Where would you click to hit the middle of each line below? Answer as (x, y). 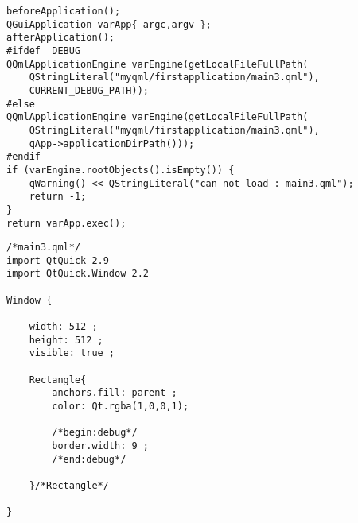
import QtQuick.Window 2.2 (78, 274)
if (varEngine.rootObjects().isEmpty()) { (121, 170)
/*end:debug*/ (89, 459)
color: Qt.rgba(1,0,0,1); (121, 407)
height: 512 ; (66, 340)
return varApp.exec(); (66, 223)
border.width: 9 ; (100, 446)
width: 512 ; (63, 327)
